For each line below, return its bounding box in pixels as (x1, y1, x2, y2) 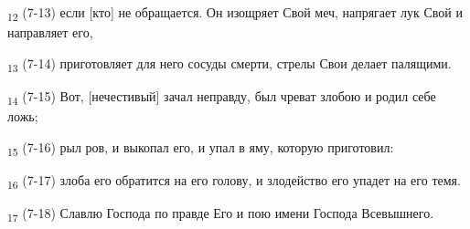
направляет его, (7, 23, 93, 42)
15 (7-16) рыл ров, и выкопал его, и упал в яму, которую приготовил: (7, 137, 394, 159)
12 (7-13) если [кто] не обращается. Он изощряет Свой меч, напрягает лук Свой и (7, 3, 463, 24)
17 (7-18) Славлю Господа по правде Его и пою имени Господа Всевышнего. (7, 203, 434, 224)
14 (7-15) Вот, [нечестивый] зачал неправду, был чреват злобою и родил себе (7, 86, 436, 108)
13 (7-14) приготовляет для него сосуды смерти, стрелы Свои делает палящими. (7, 53, 452, 75)
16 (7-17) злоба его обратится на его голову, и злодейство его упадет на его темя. (7, 170, 461, 192)
